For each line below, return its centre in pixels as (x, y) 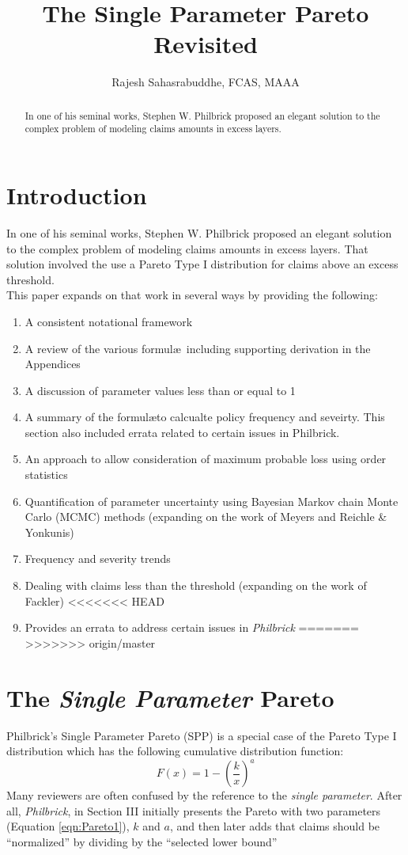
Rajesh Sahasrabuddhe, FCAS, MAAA (206, 82)
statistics (46, 475)
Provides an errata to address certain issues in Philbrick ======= (192, 627)
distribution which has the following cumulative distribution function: (175, 751)
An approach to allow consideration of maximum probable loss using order (206, 459)
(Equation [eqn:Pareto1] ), (68, 826)
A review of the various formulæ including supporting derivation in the (198, 348)
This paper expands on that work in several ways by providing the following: (192, 295)
